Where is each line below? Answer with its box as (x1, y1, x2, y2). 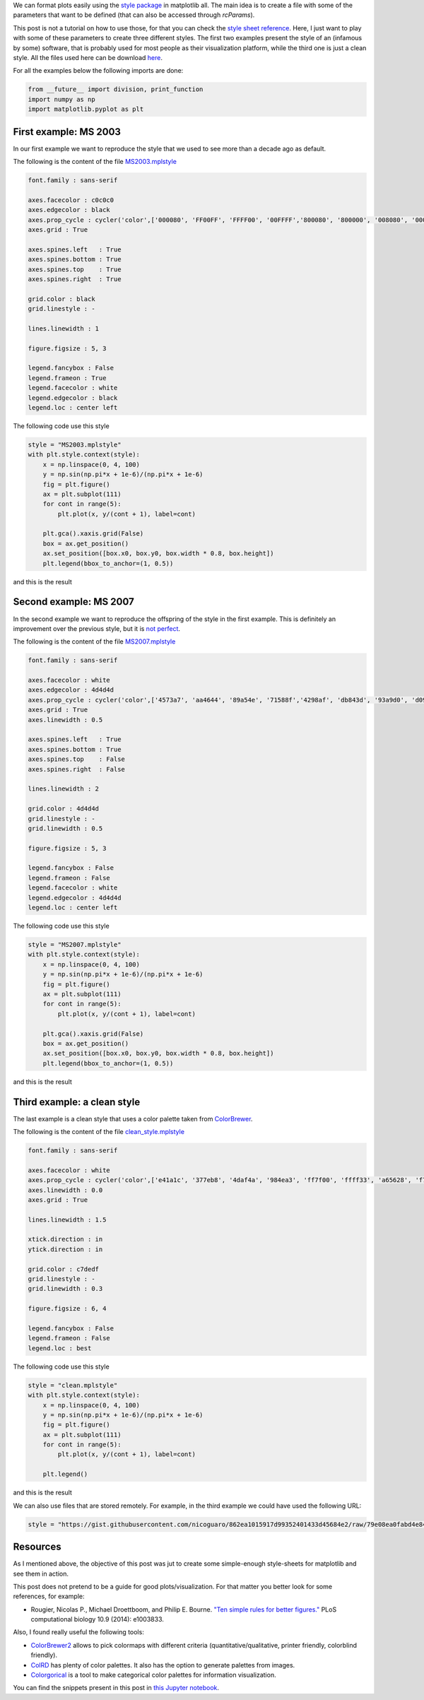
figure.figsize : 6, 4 (28, 1304, 107, 1313)
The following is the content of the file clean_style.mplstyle (13, 1127, 185, 1135)
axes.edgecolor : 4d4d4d (28, 686, 114, 694)
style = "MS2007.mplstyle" (28, 940, 122, 949)
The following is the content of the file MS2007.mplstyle (13, 637, 176, 646)
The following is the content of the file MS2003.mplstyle (13, 158, 177, 165)
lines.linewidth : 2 (28, 785, 99, 793)
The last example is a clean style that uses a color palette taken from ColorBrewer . (13, 1114, 253, 1123)
